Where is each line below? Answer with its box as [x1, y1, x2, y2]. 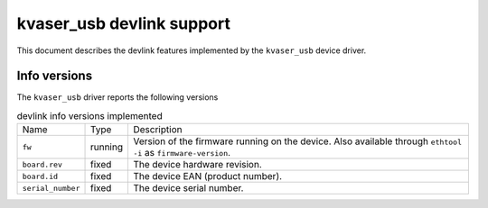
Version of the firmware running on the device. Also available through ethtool [132, 135, 463, 148]
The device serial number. [132, 182, 244, 194]
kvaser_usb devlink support [16, 14, 230, 33]
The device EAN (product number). [132, 170, 283, 183]
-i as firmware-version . [132, 147, 230, 159]
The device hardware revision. [132, 158, 262, 171]
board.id [22, 171, 59, 181]
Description [132, 123, 183, 136]
